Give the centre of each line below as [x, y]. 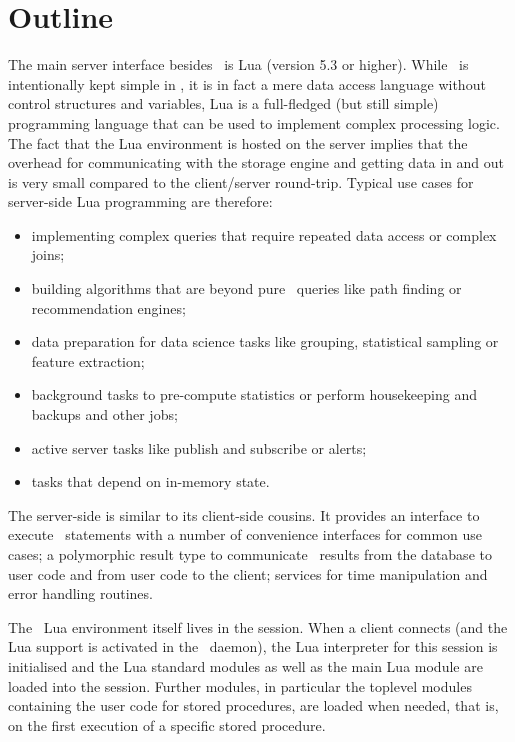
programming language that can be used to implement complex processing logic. [254, 122]
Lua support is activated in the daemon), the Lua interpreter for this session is [253, 646]
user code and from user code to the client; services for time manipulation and [248, 573]
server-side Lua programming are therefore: [140, 201]
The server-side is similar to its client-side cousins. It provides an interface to [244, 514]
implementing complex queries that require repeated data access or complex [264, 234]
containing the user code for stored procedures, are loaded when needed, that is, [253, 705]
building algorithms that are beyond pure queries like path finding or [246, 288]
